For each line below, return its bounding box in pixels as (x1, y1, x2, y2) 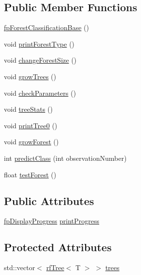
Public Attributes (4, 193, 94, 208)
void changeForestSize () (4, 55, 77, 65)
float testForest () (4, 169, 56, 179)
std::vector (4, 262, 35, 273)
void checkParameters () (4, 87, 76, 98)
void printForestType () (4, 38, 75, 49)
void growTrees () (4, 71, 56, 81)
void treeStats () (4, 104, 53, 114)
